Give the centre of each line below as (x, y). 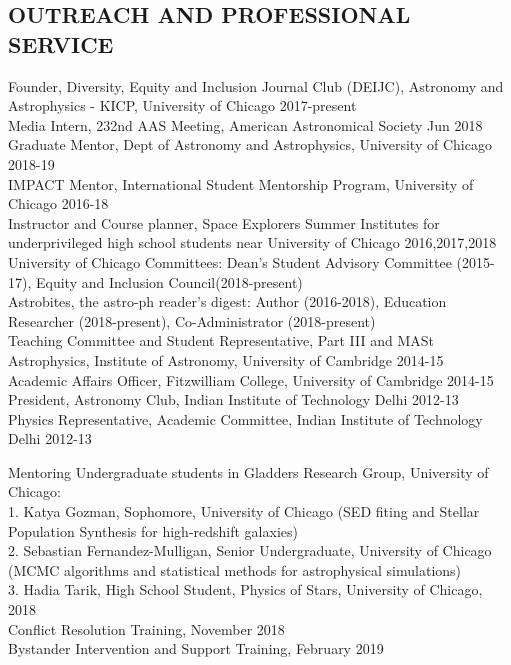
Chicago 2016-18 (58, 203)
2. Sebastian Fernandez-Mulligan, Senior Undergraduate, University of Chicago (250, 550)
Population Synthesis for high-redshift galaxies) (153, 530)
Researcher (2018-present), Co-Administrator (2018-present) (192, 320)
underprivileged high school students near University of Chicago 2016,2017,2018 (252, 242)
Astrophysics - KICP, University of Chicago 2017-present (182, 105)
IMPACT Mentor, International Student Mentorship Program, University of (241, 183)
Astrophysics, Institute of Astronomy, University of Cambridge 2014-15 (226, 359)
